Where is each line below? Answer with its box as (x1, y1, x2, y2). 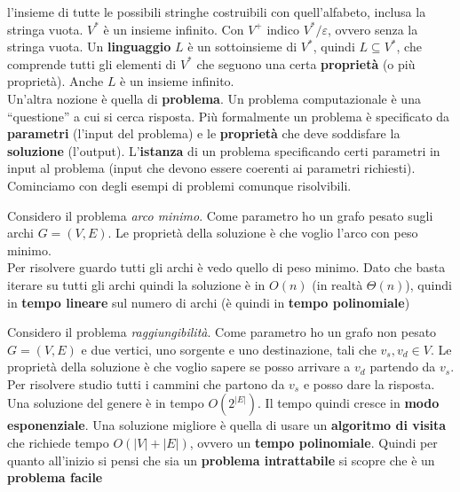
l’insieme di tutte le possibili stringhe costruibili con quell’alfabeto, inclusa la (7, 3, 426, 20)
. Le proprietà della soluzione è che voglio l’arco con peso (107, 223, 418, 242)
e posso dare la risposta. (303, 374, 435, 393)
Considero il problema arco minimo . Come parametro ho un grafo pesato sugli (7, 206, 433, 224)
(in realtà (312, 275, 363, 293)
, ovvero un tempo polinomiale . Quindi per (189, 433, 438, 452)
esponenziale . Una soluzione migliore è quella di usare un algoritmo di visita (7, 416, 447, 434)
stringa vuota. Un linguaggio (7, 37, 171, 56)
